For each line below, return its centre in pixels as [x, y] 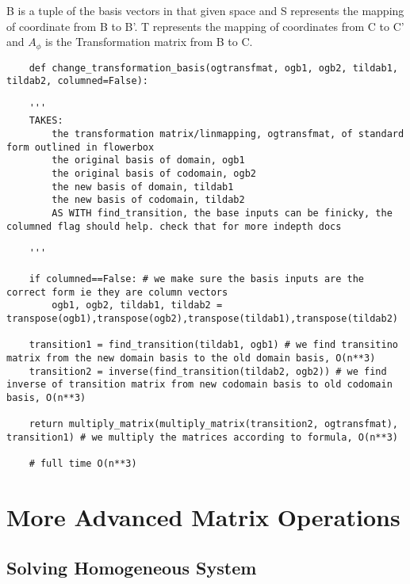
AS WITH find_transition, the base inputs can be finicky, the [222, 213]
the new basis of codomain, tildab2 [148, 200]
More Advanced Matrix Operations [203, 517]
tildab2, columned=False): [77, 81]
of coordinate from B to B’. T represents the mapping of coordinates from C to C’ [205, 26]
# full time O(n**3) [83, 464]
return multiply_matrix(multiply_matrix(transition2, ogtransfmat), [213, 424]
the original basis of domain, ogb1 [148, 160]
